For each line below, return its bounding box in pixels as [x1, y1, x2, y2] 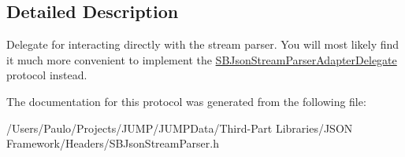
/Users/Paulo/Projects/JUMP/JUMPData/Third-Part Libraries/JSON [6, 119, 353, 136]
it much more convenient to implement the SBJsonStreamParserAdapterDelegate [6, 51, 397, 68]
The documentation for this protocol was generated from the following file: [6, 93, 366, 109]
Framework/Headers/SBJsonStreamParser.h [6, 135, 219, 152]
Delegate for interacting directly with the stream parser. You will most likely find [6, 36, 399, 53]
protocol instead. [6, 67, 87, 83]
